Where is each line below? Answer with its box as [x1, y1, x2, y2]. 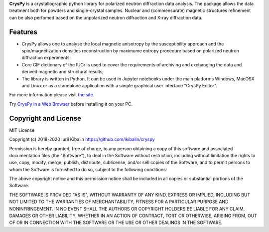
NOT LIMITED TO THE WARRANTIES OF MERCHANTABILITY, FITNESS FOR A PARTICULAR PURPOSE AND [9, 199, 229, 205]
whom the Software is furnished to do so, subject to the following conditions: [9, 166, 167, 172]
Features [9, 27, 37, 36]
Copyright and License [9, 114, 82, 122]
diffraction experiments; [21, 55, 71, 61]
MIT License [9, 127, 35, 133]
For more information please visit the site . [9, 92, 95, 98]
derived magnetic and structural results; [21, 69, 104, 75]
